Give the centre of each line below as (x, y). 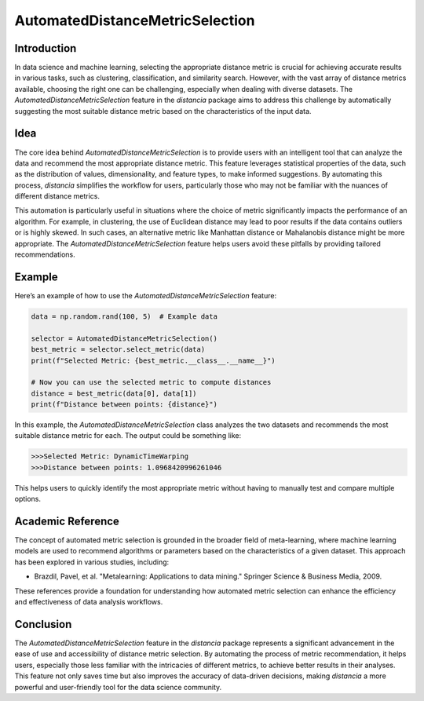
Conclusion (43, 624)
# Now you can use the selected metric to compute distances (151, 382)
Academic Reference (67, 521)
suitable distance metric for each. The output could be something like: (128, 436)
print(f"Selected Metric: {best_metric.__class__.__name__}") (153, 360)
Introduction (46, 48)
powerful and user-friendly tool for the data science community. (118, 687)
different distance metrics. (57, 196)
